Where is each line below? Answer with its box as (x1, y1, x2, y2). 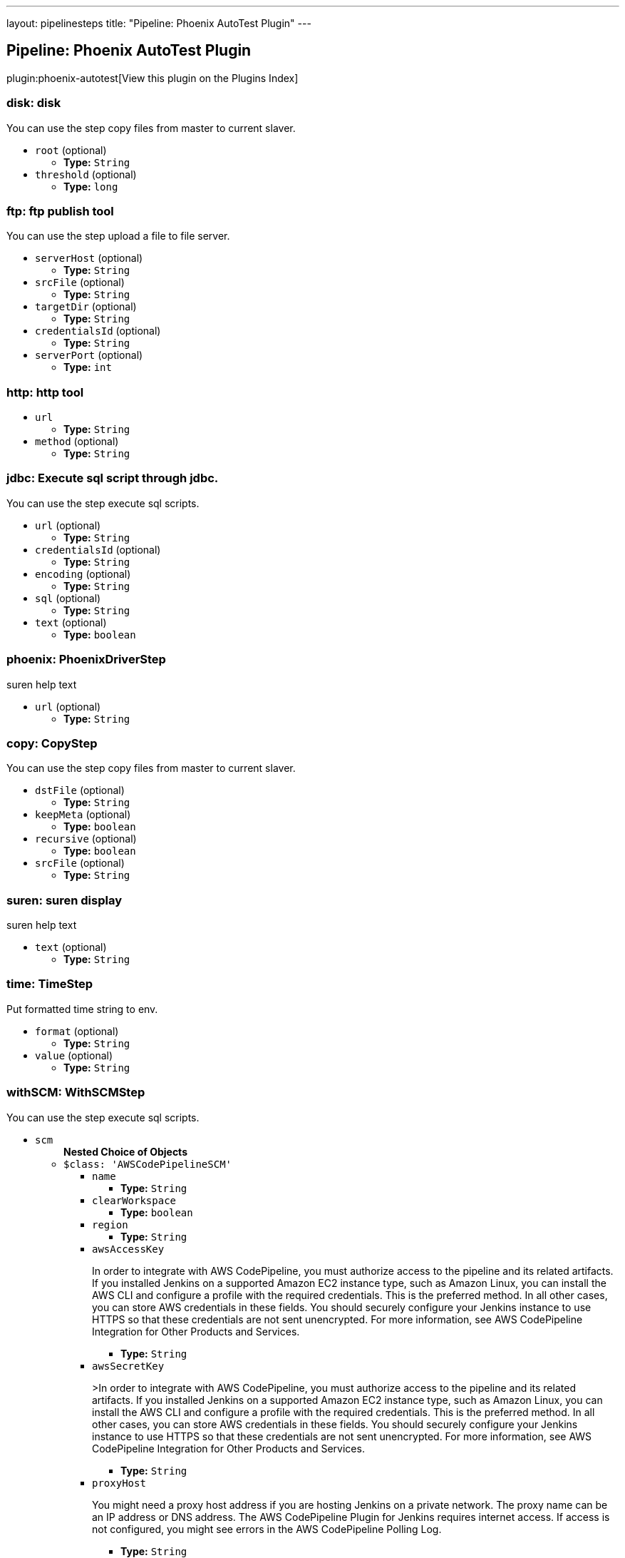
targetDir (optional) (35, 300, 137, 313)
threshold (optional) (35, 168, 137, 180)
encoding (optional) (35, 567, 131, 580)
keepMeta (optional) (35, 808, 131, 821)
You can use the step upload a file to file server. (6, 230, 230, 243)
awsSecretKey (92, 1360, 165, 1372)
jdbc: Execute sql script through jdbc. (6, 471, 219, 486)
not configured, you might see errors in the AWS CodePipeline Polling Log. (92, 1522, 442, 1535)
